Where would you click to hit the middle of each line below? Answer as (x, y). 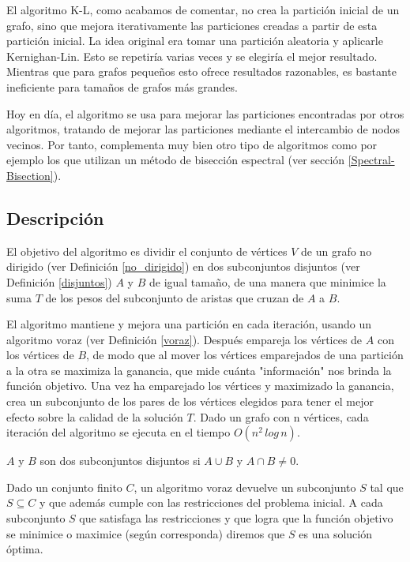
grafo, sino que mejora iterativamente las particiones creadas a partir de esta (192, 25)
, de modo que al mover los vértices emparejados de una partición (245, 355)
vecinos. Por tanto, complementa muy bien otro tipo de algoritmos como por (192, 144)
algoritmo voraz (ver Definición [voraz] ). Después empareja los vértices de (184, 339)
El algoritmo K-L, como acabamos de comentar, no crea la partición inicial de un (203, 9)
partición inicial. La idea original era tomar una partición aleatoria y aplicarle (195, 41)
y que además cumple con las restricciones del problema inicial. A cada (211, 502)
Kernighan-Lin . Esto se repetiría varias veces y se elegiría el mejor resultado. (192, 56)
